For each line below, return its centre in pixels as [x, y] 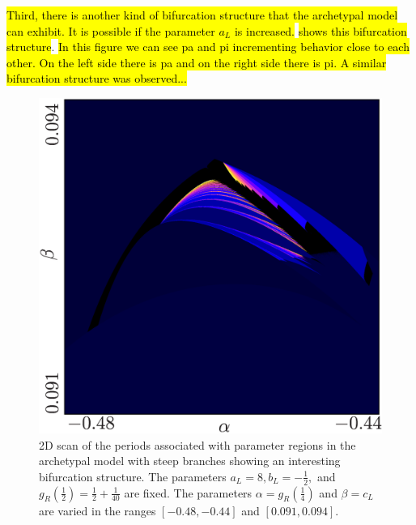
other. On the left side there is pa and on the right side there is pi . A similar [197, 62]
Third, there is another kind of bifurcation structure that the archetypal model [202, 15]
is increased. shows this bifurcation [320, 30]
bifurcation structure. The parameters [133, 476]
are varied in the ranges [98, 510]
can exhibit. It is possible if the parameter [111, 30]
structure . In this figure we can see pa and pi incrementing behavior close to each [208, 47]
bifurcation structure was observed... [97, 78]
